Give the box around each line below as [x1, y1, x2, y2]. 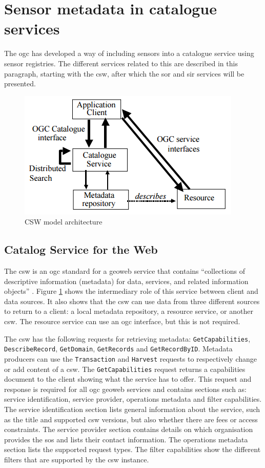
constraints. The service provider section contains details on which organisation [4, 424, 253, 435]
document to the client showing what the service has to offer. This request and [4, 373, 252, 384]
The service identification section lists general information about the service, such [4, 404, 260, 415]
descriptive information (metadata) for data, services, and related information [4, 275, 249, 286]
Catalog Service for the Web [4, 241, 158, 257]
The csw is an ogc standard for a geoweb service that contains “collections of [4, 266, 245, 276]
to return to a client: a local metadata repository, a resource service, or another [4, 306, 253, 316]
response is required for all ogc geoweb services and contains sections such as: [4, 383, 247, 394]
